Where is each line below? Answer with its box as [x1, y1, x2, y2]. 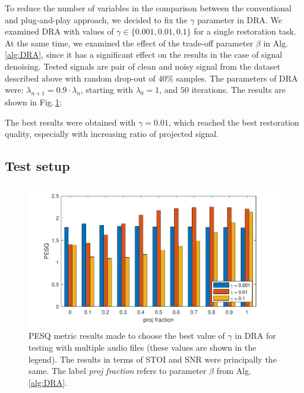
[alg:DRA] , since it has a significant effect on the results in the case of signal [5, 48, 283, 61]
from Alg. [216, 364, 252, 377]
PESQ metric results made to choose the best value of [28, 329, 225, 342]
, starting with [80, 83, 134, 96]
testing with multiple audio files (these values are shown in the [28, 341, 256, 353]
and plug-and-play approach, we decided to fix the [5, 13, 188, 26]
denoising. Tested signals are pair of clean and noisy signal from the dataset [5, 60, 281, 72]
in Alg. [263, 36, 289, 49]
